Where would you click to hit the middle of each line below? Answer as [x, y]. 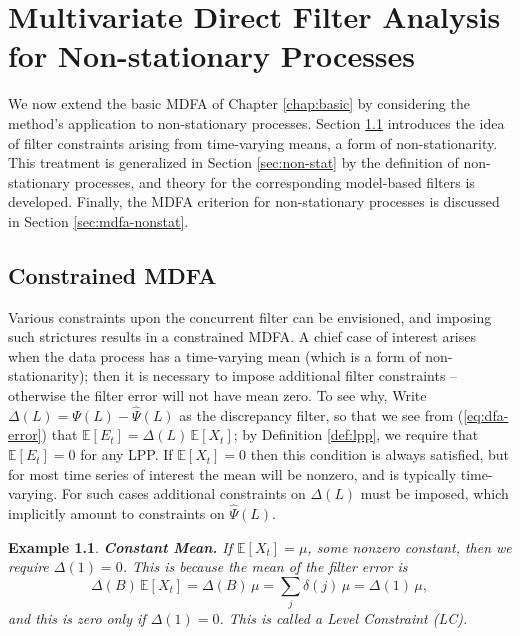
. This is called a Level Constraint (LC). [343, 618]
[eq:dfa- [486, 414]
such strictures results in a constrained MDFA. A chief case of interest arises [242, 336]
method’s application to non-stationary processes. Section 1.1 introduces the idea [256, 122]
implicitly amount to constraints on [116, 513]
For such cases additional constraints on [183, 493]
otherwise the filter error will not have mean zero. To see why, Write [217, 395]
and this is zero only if [77, 618]
